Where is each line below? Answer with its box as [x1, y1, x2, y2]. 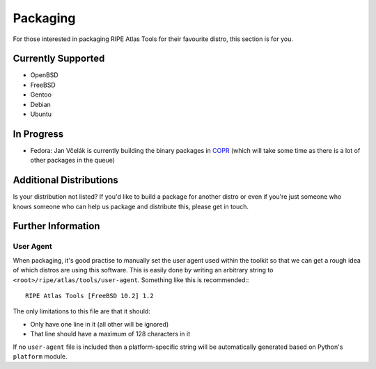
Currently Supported [13, 53, 105, 65]
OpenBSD [30, 71, 58, 79]
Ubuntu [30, 110, 52, 118]
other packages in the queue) [30, 156, 115, 165]
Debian [30, 100, 52, 108]
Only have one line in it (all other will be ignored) [30, 320, 169, 328]
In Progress [13, 128, 64, 140]
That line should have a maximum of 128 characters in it [30, 330, 191, 338]
